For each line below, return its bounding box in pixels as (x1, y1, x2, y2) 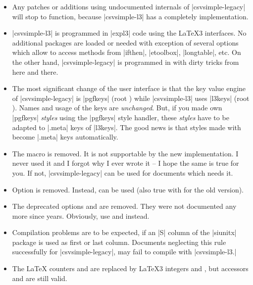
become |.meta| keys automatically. (12, 132, 118, 142)
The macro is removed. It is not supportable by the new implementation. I (12, 148, 239, 158)
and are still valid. (12, 273, 67, 283)
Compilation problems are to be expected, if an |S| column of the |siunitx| (12, 227, 237, 237)
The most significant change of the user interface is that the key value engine (12, 83, 246, 94)
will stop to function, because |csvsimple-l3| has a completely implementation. (12, 11, 249, 21)
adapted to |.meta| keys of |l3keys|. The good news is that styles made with (12, 122, 241, 132)
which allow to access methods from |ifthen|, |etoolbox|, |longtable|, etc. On (12, 47, 241, 57)
